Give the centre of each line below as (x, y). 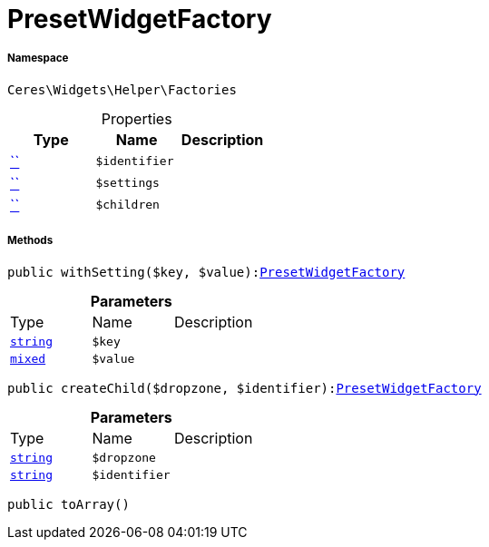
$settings (127, 183)
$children (127, 205)
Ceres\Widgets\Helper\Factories (122, 89)
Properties (137, 118)
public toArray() (68, 504)
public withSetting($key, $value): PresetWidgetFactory (206, 272)
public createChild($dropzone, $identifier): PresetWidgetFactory (244, 388)
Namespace (38, 59)
